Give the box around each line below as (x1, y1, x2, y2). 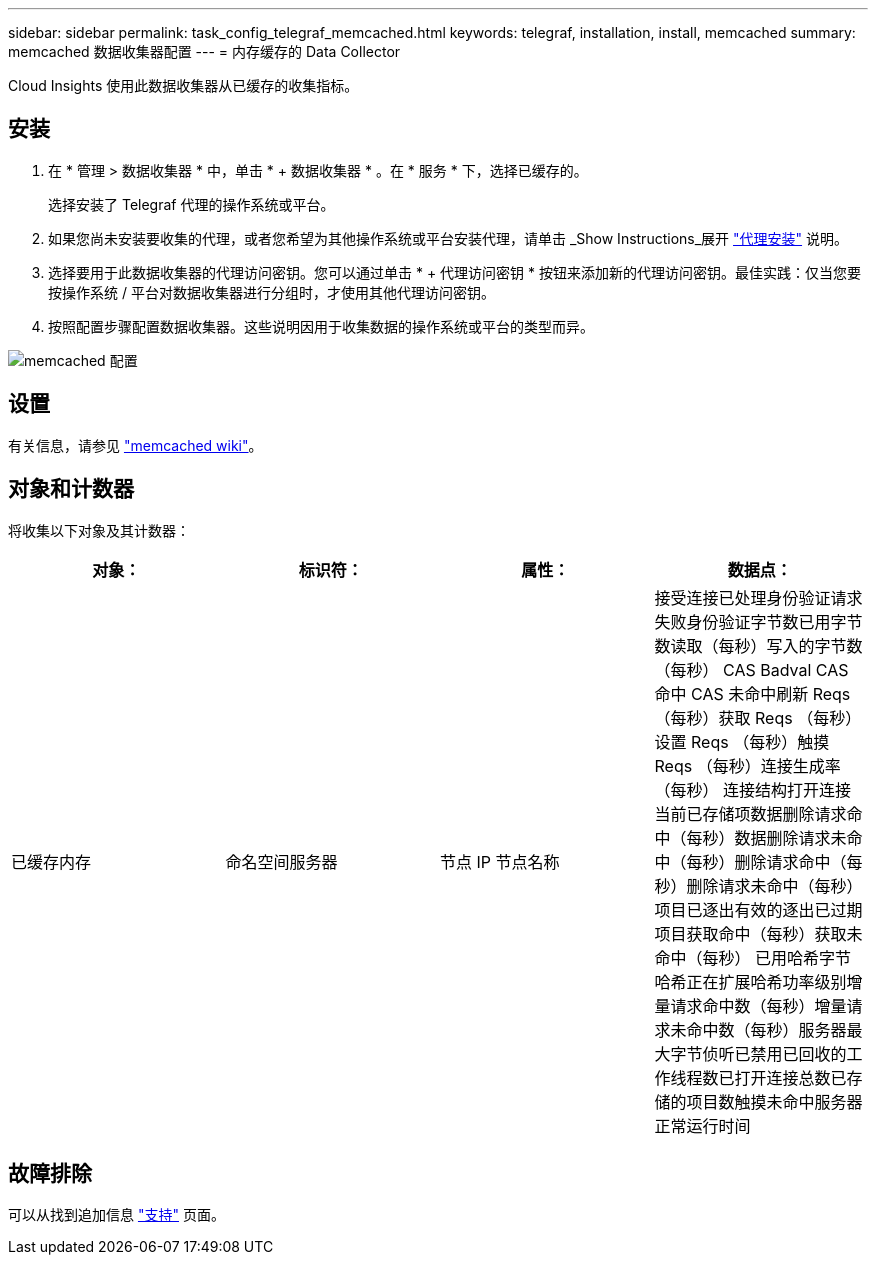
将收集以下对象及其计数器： (8, 521, 190, 539)
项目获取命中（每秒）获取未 (654, 923, 863, 944)
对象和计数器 (8, 476, 134, 502)
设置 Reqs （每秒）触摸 (654, 731, 830, 752)
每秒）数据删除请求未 (686, 827, 847, 848)
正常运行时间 (654, 1115, 751, 1136)
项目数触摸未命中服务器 (686, 1091, 863, 1112)
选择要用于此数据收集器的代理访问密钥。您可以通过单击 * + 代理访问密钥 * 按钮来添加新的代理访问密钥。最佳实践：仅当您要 (48, 263, 861, 281)
